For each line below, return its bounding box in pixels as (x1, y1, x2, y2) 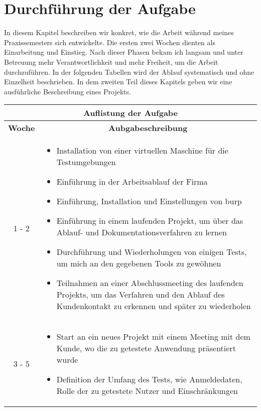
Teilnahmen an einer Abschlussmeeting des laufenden (56, 277, 243, 289)
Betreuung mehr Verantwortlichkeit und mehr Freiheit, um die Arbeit (4, 56, 218, 67)
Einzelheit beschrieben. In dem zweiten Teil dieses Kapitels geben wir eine (4, 76, 232, 87)
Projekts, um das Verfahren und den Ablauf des (56, 289, 225, 301)
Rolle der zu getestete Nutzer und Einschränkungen (56, 385, 238, 397)
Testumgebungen (56, 156, 116, 168)
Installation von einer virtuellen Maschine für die (56, 145, 228, 157)
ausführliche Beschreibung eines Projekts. (4, 86, 132, 96)
